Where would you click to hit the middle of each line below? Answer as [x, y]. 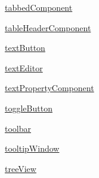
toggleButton [29, 108]
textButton [25, 48]
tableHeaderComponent [48, 27]
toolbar [18, 128]
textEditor [24, 67]
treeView [21, 168]
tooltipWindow [32, 148]
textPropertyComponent [49, 88]
